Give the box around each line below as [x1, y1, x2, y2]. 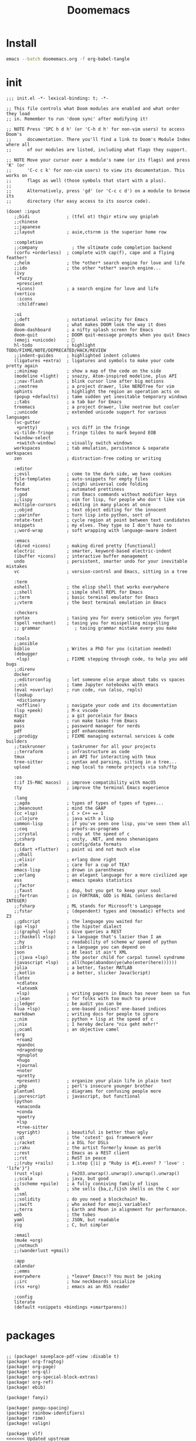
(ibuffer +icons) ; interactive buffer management [13, 553, 148, 559]
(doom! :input [6, 208, 41, 215]
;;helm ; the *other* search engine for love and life [13, 260, 185, 266]
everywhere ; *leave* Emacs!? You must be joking [13, 1273, 161, 1279]
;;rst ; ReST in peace [13, 1155, 107, 1161]
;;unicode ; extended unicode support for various [13, 409, 167, 415]
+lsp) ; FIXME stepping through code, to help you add [16, 656, 188, 662]
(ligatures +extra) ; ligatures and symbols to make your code [13, 357, 175, 363]
